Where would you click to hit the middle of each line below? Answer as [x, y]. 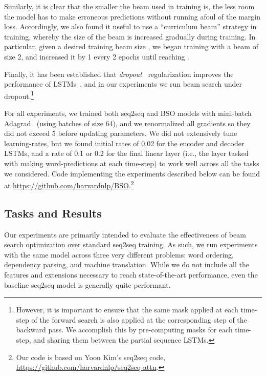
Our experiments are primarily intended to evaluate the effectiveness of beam [125, 234]
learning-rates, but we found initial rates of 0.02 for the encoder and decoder [124, 143]
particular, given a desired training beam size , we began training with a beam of [131, 46]
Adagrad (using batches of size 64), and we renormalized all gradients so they [127, 123]
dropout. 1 [19, 95]
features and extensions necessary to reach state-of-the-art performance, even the [131, 274]
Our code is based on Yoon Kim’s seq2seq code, [91, 357]
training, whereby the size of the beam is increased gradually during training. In [130, 36]
